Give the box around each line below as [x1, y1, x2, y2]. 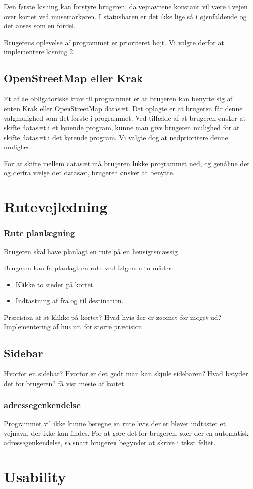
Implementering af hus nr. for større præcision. [4, 321, 144, 332]
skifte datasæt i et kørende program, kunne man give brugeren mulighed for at [4, 122, 240, 132]
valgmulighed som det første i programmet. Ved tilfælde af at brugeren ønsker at [4, 113, 246, 123]
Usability [4, 466, 66, 486]
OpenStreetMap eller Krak [4, 71, 143, 86]
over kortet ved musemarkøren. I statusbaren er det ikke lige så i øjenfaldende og [4, 11, 247, 21]
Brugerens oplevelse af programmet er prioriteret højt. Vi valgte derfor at [4, 37, 224, 47]
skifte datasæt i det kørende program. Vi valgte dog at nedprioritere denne [4, 132, 228, 142]
